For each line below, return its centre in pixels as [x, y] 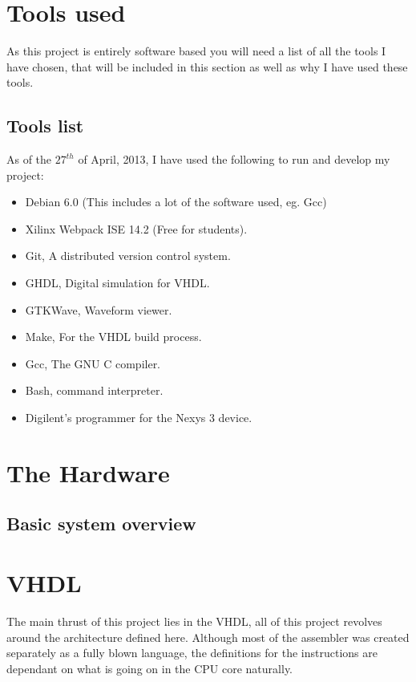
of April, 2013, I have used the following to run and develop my [234, 159]
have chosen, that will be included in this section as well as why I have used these [207, 66]
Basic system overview [101, 524]
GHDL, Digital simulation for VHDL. [117, 283]
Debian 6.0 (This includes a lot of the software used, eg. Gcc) [176, 202]
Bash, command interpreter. [94, 390]
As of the [29, 159]
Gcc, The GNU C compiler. [93, 363]
